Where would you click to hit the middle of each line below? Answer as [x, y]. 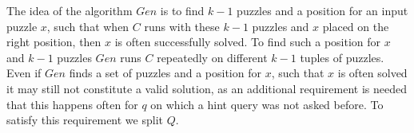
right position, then [54, 42]
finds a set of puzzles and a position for [165, 73]
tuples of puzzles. [342, 57]
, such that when [88, 26]
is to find [182, 10]
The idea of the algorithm [70, 10]
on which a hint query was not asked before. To [267, 104]
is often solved [372, 73]
